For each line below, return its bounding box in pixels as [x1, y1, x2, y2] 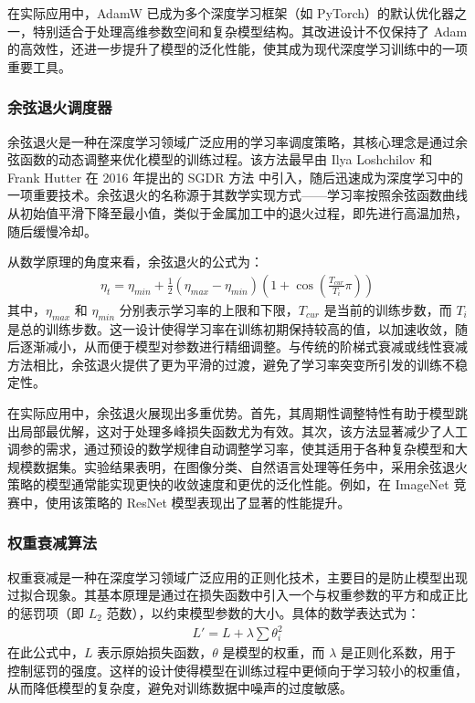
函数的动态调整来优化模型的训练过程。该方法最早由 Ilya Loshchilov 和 [19, 150, 433, 169]
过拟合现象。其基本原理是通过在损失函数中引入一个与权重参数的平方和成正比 [7, 585, 468, 604]
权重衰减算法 [7, 531, 98, 554]
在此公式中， [7, 643, 84, 662]
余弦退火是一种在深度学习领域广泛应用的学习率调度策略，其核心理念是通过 [7, 131, 455, 151]
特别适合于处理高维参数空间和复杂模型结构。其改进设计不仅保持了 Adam [32, 21, 468, 40]
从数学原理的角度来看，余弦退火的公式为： [7, 252, 263, 271]
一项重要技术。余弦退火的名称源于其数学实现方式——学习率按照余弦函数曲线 [7, 185, 468, 205]
